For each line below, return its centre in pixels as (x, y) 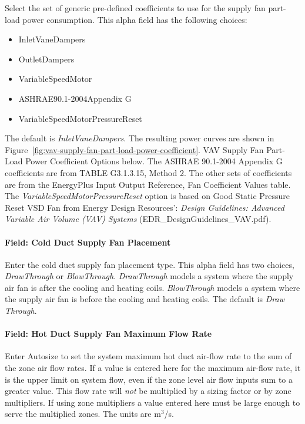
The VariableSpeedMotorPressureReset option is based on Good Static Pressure (148, 196)
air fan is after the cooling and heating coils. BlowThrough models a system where (152, 287)
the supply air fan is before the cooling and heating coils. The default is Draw (145, 299)
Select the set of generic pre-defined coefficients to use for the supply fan (135, 8)
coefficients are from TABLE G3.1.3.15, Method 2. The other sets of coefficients (148, 172)
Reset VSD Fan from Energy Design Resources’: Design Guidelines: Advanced (145, 207)
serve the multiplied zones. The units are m (83, 414)
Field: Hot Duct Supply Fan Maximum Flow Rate (108, 334)
